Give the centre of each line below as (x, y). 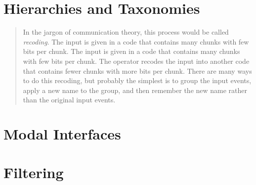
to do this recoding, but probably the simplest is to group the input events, (137, 80)
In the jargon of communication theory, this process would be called (126, 32)
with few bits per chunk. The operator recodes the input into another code (136, 61)
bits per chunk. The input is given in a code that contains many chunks (131, 51)
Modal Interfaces (62, 134)
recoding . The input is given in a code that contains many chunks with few (136, 41)
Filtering (34, 172)
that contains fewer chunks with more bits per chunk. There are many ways (137, 70)
